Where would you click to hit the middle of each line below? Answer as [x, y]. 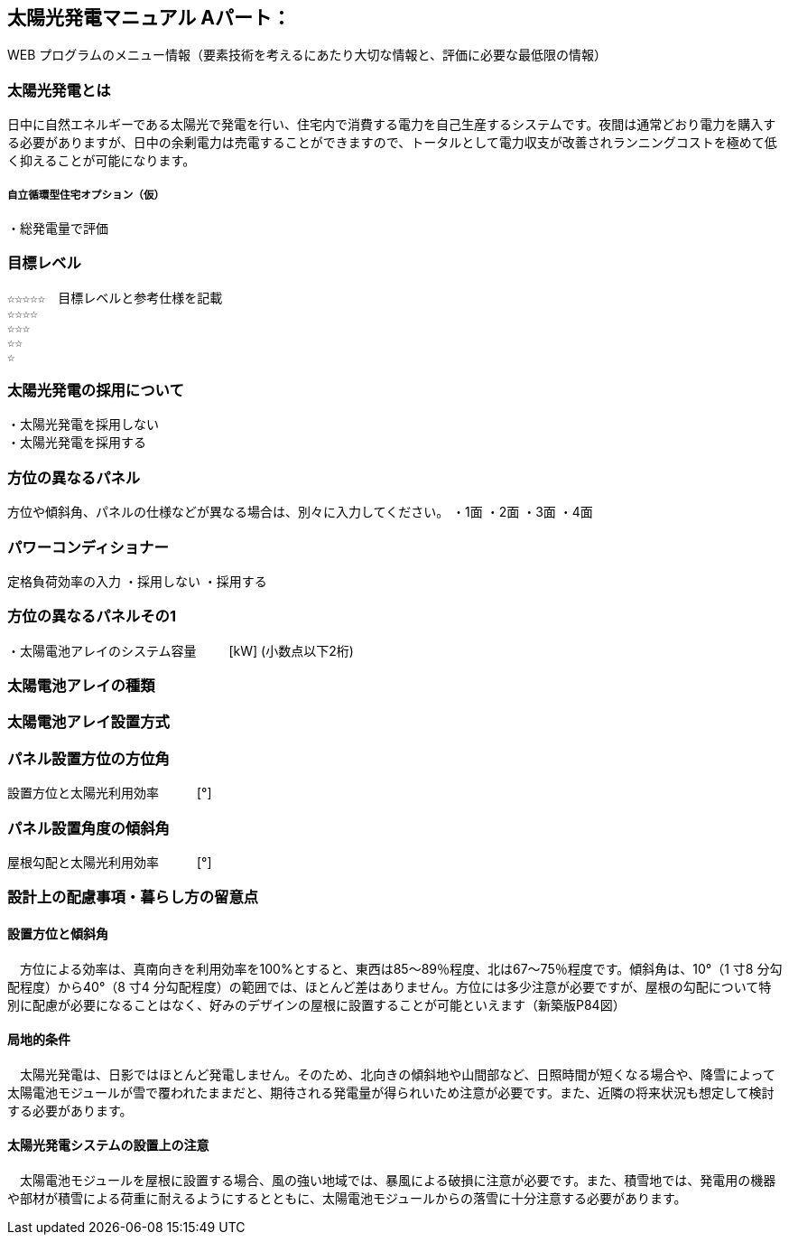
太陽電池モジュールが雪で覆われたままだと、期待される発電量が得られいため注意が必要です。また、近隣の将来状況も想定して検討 [391, 1092]
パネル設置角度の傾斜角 [88, 828]
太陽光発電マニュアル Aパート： [149, 18]
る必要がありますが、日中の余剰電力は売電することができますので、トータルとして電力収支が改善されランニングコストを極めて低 [392, 143]
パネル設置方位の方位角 [88, 758]
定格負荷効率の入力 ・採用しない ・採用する [137, 581]
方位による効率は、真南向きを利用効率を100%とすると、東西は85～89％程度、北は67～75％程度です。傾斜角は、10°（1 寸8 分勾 [401, 968]
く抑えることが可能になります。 [102, 161]
